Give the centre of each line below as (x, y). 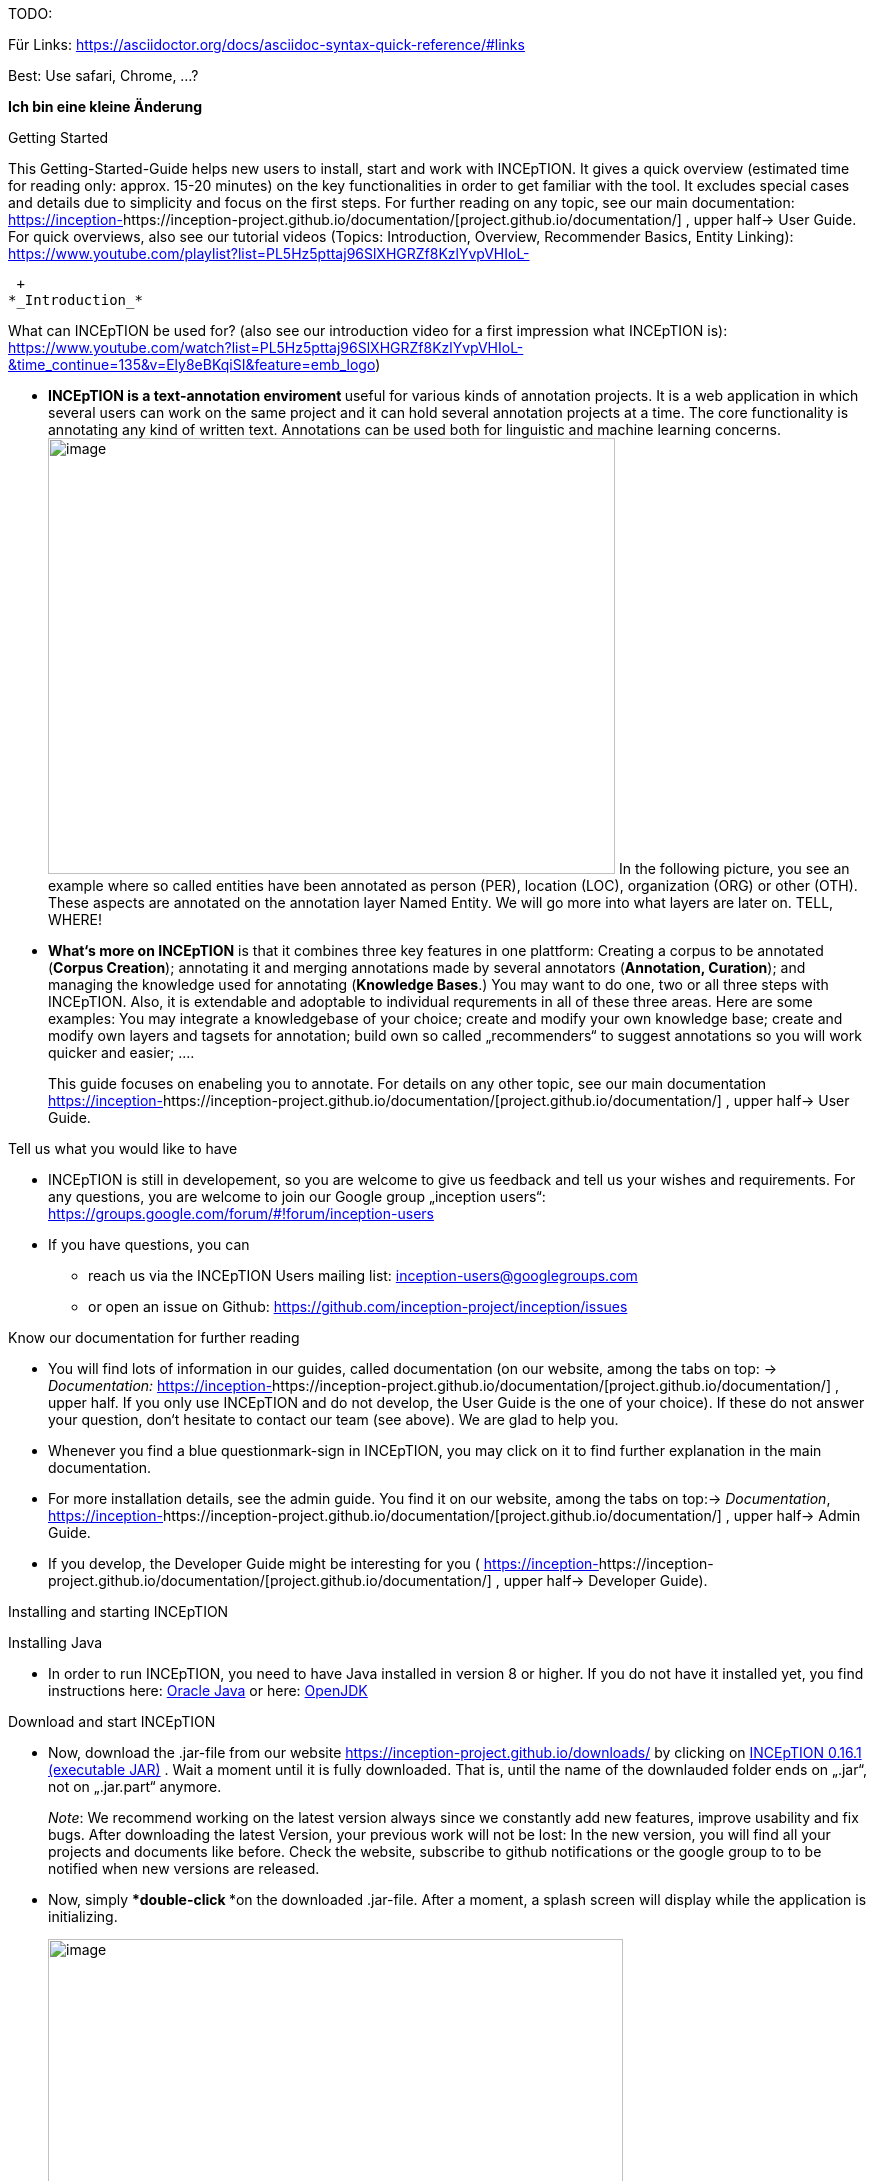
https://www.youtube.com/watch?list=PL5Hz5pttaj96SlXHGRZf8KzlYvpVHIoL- (266, 347)
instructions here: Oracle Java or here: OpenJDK (208, 1690)
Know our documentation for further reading (154, 1337)
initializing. (83, 1916)
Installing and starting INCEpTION (118, 1611)
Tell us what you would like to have (123, 1148)
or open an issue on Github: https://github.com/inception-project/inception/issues (358, 1306)
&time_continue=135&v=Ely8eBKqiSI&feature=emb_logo (192, 364)
